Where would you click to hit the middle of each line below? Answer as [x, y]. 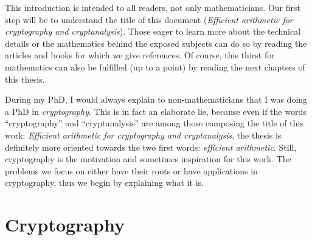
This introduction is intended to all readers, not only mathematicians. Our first [153, 7]
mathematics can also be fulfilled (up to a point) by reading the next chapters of [155, 67]
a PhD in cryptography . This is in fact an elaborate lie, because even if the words [156, 111]
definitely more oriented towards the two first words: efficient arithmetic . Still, [151, 147]
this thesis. [25, 79]
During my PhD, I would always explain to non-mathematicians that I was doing [156, 99]
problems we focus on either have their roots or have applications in [131, 170]
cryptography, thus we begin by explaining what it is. [104, 183]
